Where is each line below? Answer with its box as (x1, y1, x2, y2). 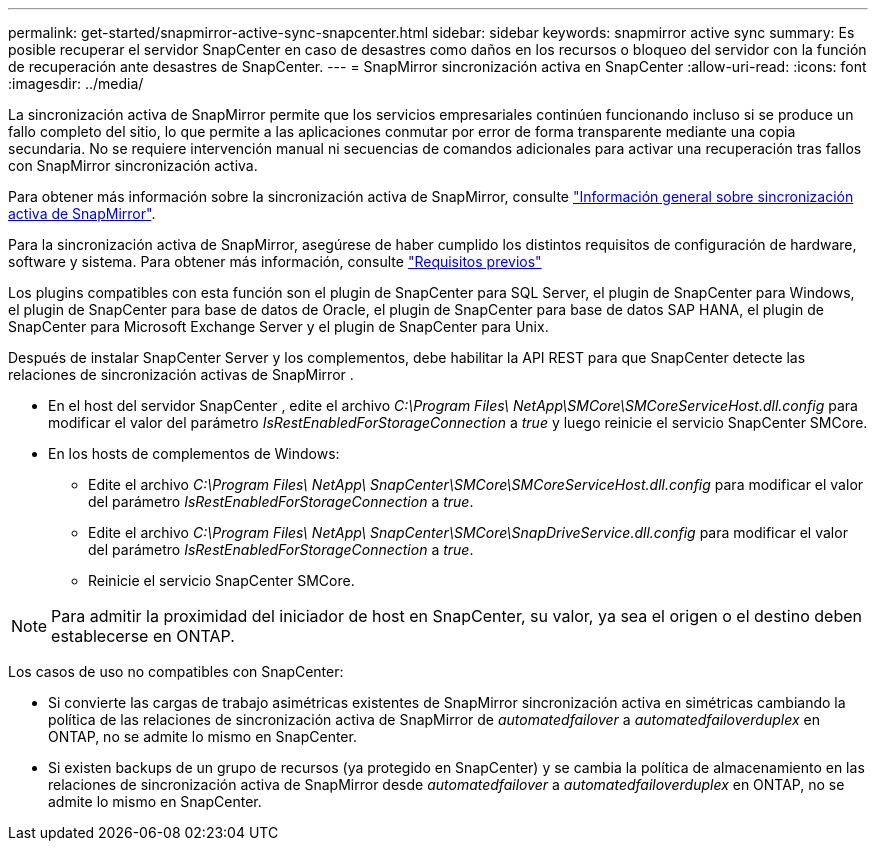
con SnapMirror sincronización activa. (8, 157, 258, 174)
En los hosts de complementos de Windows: (48, 445, 340, 462)
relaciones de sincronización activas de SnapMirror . (8, 366, 354, 383)
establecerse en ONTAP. (51, 626, 235, 646)
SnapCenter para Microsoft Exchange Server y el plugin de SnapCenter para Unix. (8, 318, 549, 335)
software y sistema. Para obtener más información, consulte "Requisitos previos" (8, 253, 542, 270)
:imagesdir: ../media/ (8, 75, 144, 92)
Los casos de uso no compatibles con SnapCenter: (8, 663, 344, 680)
